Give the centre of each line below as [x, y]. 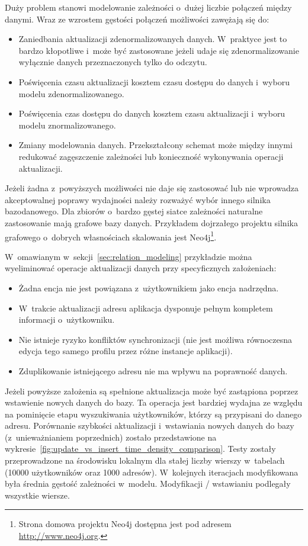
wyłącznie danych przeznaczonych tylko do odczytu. [113, 62]
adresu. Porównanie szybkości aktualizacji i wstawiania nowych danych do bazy [150, 425]
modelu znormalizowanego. [67, 125]
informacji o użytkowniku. [67, 319]
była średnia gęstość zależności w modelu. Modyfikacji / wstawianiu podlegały [148, 484]
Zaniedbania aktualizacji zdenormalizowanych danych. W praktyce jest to [153, 39]
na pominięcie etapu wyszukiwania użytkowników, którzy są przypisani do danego [153, 414]
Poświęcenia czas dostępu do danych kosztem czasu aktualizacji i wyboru [152, 113]
